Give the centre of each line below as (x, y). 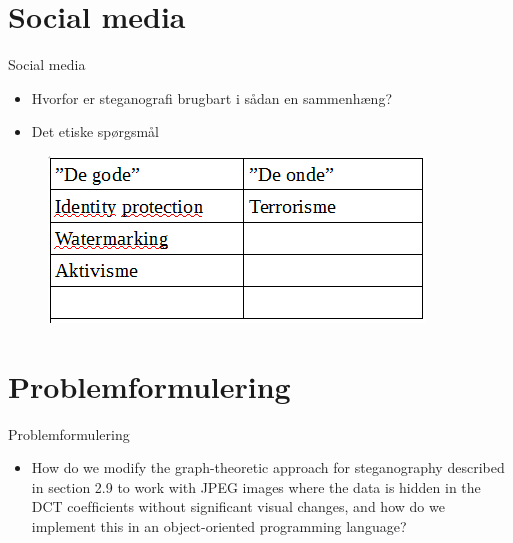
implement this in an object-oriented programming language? (219, 526)
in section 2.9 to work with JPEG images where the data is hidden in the (256, 486)
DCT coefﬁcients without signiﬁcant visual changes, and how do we (238, 506)
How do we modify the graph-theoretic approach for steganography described (268, 467)
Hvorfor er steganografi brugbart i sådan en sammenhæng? (212, 97)
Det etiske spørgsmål (95, 131)
